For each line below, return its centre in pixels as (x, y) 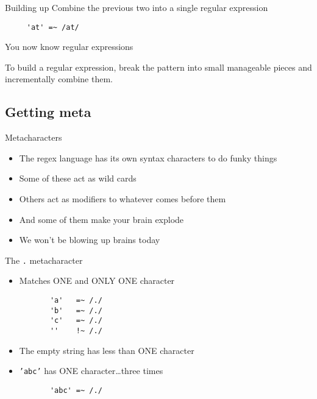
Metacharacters (34, 137)
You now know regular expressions (69, 47)
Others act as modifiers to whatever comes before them (123, 199)
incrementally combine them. (59, 79)
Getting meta (48, 112)
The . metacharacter (44, 260)
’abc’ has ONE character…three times (91, 371)
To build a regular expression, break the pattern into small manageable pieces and (158, 67)
